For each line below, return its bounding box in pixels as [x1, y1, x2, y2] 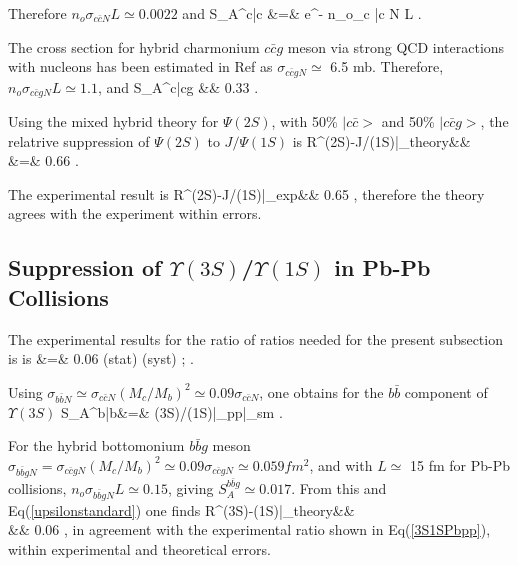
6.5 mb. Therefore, [330, 56, 444, 77]
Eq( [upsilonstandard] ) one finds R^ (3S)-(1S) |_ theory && [8, 499, 355, 520]
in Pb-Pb [334, 252, 431, 283]
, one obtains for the [259, 381, 384, 402]
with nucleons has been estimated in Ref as [8, 56, 273, 77]
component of [404, 381, 488, 402]
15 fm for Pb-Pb [409, 454, 510, 475]
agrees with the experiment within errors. [8, 203, 262, 224]
